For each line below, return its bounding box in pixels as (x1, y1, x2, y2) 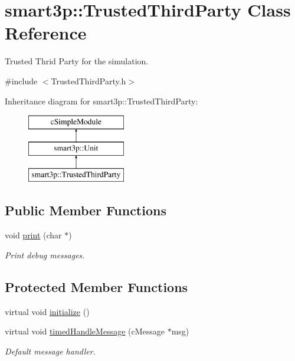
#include (5, 74, 38, 87)
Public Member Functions (5, 201, 166, 219)
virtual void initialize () (5, 305, 90, 317)
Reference (5, 21, 87, 45)
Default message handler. (5, 344, 96, 357)
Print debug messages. (5, 248, 85, 261)
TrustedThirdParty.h (51, 74, 126, 87)
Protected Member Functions (5, 277, 188, 296)
